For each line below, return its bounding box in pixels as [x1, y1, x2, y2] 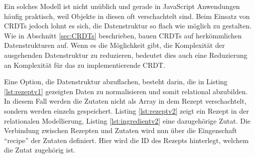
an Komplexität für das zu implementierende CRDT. [4, 59, 165, 70]
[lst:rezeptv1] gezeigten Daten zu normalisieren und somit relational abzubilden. [4, 86, 248, 96]
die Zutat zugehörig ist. [4, 145, 76, 155]
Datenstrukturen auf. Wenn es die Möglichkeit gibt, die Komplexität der [4, 40, 225, 50]
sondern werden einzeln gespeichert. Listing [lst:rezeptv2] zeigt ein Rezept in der [4, 105, 249, 116]
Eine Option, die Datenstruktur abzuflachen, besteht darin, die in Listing [4, 76, 228, 87]
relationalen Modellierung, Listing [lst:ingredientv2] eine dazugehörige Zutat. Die [4, 115, 251, 126]
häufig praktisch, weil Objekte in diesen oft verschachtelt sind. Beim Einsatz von [4, 10, 250, 21]
